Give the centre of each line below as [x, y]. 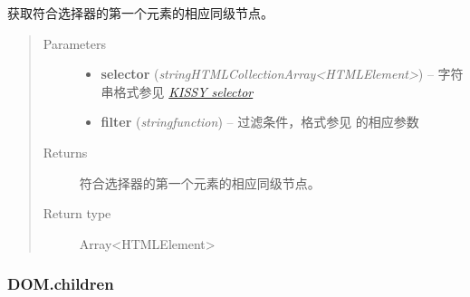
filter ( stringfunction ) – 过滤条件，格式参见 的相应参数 [260, 122]
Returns [65, 152]
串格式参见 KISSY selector [177, 91]
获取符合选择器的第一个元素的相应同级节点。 [140, 13]
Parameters [74, 43]
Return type [77, 213]
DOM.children [61, 284]
